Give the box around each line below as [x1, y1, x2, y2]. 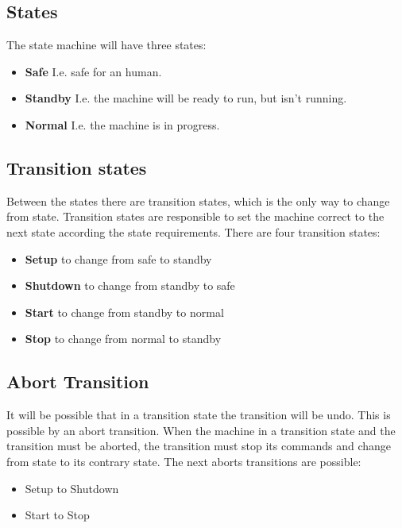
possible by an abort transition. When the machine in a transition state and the [6, 422, 396, 438]
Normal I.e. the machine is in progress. [25, 116, 220, 133]
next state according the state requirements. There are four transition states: [6, 223, 381, 240]
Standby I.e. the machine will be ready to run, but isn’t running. [25, 90, 347, 106]
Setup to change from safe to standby [25, 250, 212, 267]
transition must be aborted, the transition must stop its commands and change [6, 437, 392, 454]
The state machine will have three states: [6, 37, 207, 53]
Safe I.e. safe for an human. [25, 63, 162, 79]
